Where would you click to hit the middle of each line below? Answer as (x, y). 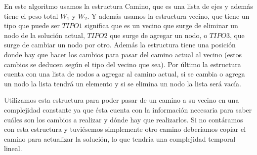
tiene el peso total (31, 16)
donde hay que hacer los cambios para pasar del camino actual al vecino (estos (123, 54)
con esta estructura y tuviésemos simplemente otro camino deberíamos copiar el (125, 129)
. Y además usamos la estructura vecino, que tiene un (168, 16)
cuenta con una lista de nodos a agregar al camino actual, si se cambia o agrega (125, 74)
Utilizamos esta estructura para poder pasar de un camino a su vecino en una (122, 100)
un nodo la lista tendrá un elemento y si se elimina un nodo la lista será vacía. (123, 83)
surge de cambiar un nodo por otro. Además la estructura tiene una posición (120, 45)
